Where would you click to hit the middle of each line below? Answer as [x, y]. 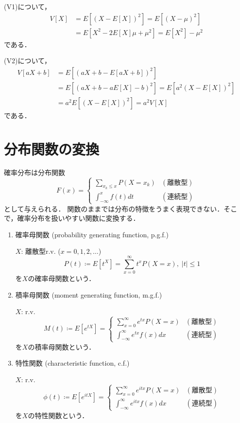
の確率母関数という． [62, 278]
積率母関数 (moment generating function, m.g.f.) [89, 294]
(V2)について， [27, 61]
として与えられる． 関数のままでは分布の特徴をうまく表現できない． [114, 208]
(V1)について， [27, 6]
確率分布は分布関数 [34, 172]
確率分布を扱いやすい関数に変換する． [78, 218]
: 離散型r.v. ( [41, 251]
